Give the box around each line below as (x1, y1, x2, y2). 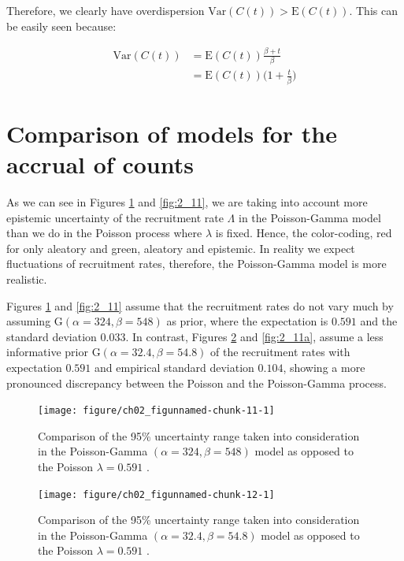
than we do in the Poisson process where (6, 225, 202, 241)
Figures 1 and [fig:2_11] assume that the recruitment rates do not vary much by (6, 297, 394, 314)
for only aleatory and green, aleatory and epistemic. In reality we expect (6, 240, 355, 256)
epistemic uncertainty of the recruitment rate (6, 209, 224, 225)
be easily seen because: (6, 17, 117, 34)
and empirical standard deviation (95, 359, 254, 375)
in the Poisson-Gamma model (238, 209, 381, 225)
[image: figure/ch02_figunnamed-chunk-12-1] (38, 489, 275, 500)
